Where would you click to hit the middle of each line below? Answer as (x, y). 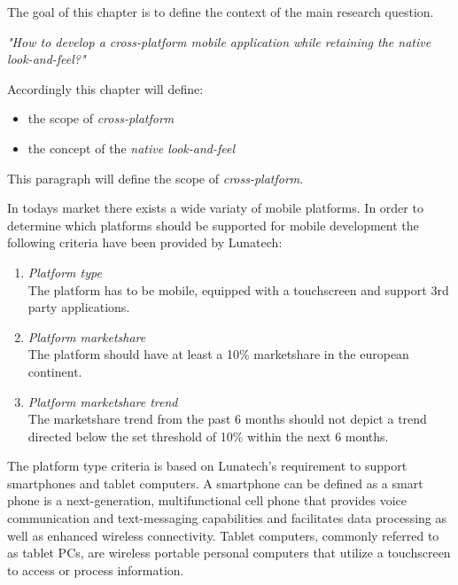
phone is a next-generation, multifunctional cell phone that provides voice (207, 500)
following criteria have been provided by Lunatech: (145, 242)
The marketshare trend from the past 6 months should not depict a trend (227, 419)
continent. (55, 371)
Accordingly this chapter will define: (105, 88)
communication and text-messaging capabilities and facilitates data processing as (227, 518)
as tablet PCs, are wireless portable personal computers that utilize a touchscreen (229, 553)
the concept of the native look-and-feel (132, 148)
